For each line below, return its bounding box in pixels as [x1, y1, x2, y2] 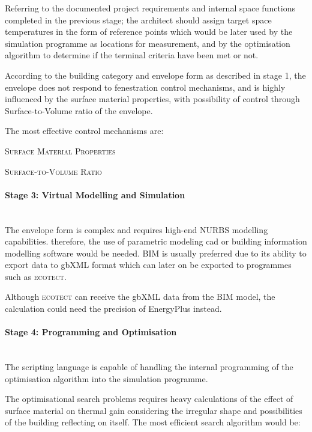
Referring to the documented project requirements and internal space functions [5, 2, 296, 14]
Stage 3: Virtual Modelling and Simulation [5, 188, 185, 201]
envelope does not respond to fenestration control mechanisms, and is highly [5, 81, 286, 93]
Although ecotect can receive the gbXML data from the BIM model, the [5, 290, 275, 303]
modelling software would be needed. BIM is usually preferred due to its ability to [5, 246, 307, 259]
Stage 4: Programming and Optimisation [5, 326, 177, 338]
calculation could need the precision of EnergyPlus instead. [5, 302, 222, 315]
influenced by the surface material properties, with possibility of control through [5, 93, 300, 105]
